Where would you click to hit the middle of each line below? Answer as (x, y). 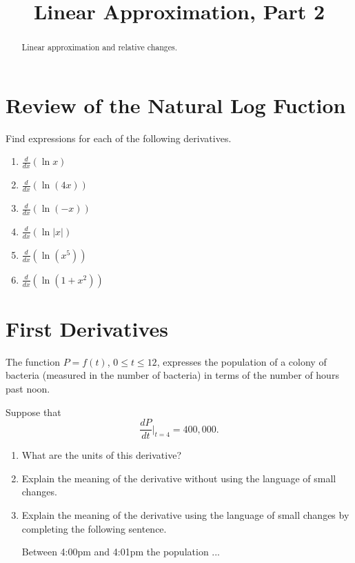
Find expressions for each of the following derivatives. (119, 138)
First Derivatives (87, 328)
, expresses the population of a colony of (242, 361)
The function (33, 361)
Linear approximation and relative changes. (100, 47)
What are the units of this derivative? (102, 455)
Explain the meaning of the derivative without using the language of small (179, 478)
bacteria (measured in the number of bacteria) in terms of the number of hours (172, 375)
